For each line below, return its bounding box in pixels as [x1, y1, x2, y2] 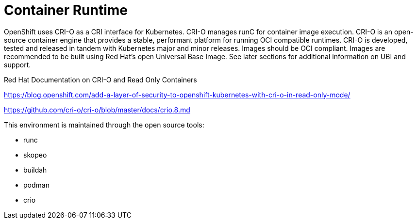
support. [4, 60, 31, 69]
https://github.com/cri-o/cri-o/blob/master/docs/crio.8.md [4, 105, 190, 114]
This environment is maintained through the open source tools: [4, 120, 204, 129]
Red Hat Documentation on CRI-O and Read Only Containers [4, 75, 197, 84]
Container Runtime [4, 2, 128, 18]
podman [23, 180, 50, 189]
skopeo [23, 150, 47, 159]
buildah [23, 165, 47, 174]
